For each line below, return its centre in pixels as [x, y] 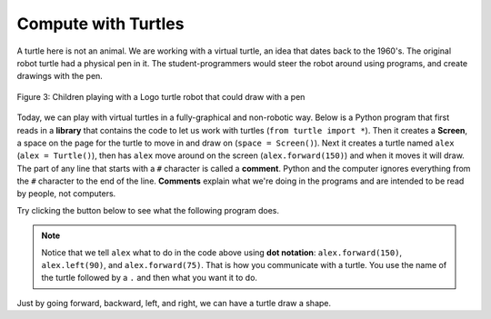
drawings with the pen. [60, 76]
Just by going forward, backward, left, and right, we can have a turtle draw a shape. [174, 303]
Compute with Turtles [100, 24]
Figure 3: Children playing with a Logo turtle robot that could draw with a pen [161, 96]
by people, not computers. [66, 194]
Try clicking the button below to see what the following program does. [148, 210]
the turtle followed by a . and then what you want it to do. [150, 278]
